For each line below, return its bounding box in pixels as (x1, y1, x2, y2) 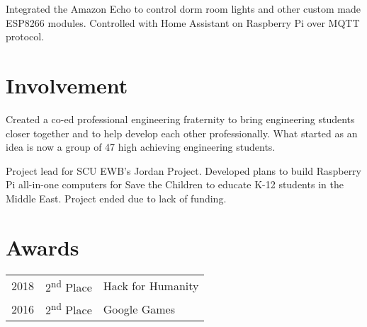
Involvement (6, 70, 128, 99)
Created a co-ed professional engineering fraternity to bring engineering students (6, 111, 355, 126)
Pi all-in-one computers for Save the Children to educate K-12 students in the (6, 177, 344, 192)
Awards (6, 232, 79, 261)
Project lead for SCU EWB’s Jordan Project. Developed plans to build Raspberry (6, 163, 361, 178)
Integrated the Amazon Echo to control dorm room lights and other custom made (6, 1, 361, 16)
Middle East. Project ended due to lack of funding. (6, 190, 227, 205)
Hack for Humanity (103, 277, 199, 294)
